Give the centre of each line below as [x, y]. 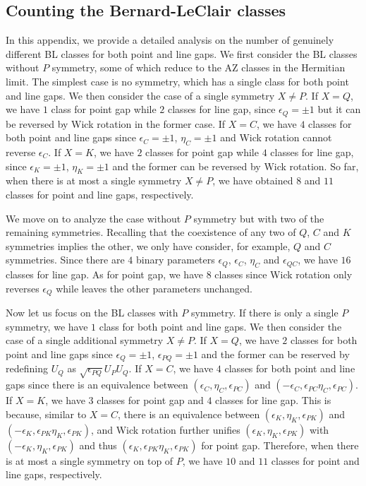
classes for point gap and [150, 400]
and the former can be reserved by [275, 354]
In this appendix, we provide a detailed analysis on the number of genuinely [170, 40]
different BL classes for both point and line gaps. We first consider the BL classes [182, 53]
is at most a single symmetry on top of [90, 460]
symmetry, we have [47, 326]
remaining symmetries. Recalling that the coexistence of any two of [151, 232]
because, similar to [46, 414]
